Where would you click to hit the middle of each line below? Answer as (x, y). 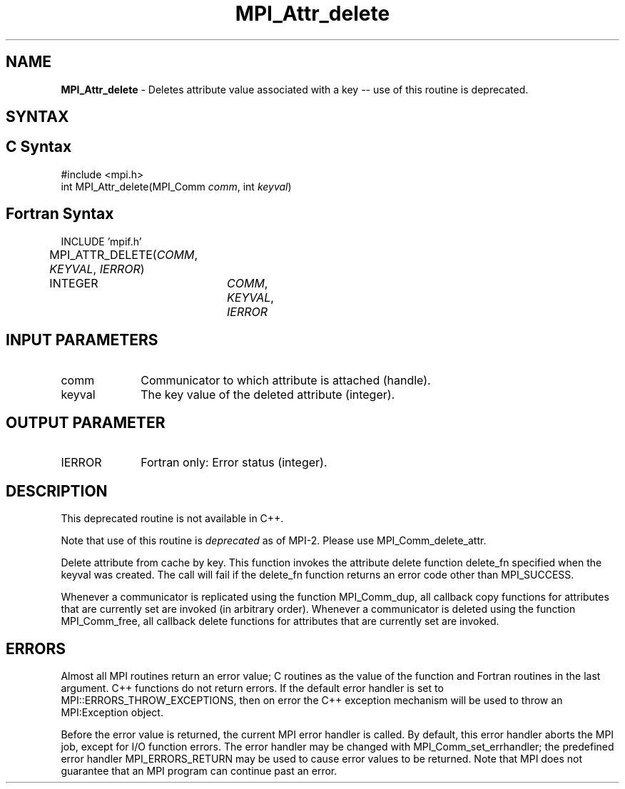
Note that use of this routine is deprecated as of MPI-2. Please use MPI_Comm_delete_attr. (274, 541)
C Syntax (39, 147)
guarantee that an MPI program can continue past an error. (199, 771)
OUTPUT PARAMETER (86, 422)
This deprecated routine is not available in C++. (172, 519)
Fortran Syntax (60, 214)
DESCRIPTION (57, 491)
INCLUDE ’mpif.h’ (101, 241)
